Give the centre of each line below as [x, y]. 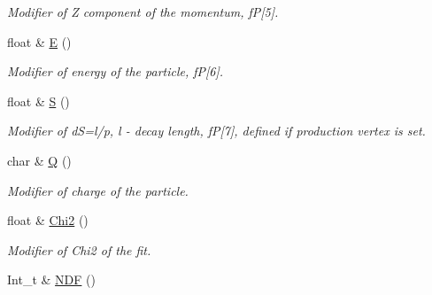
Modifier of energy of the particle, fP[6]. [116, 71]
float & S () [39, 101]
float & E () [39, 41]
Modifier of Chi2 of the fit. [79, 249]
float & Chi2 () [48, 220]
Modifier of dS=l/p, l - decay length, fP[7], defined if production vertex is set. [216, 131]
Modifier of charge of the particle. [98, 190]
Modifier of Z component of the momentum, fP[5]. [143, 12]
